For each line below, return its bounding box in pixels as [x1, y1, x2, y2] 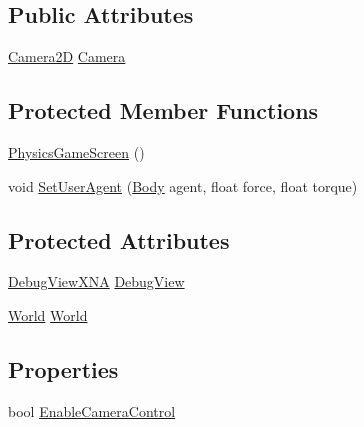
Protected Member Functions [8, 95, 319, 126]
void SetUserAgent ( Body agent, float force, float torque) [8, 175, 358, 196]
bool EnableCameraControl [8, 400, 176, 421]
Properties [8, 353, 119, 384]
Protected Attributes [8, 224, 230, 255]
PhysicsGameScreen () [8, 142, 145, 162]
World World [8, 304, 88, 325]
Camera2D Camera [8, 46, 126, 67]
